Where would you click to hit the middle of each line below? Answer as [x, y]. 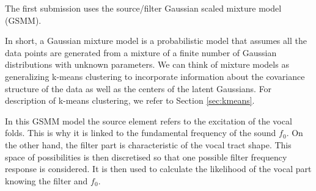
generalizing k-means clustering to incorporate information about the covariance [155, 76]
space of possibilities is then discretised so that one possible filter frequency [146, 157]
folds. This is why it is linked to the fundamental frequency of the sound [141, 133]
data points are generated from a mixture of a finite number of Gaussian [141, 52]
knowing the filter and [46, 180]
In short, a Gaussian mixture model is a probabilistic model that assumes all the [156, 41]
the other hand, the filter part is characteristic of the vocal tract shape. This [148, 144]
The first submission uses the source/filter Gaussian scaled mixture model [143, 8]
